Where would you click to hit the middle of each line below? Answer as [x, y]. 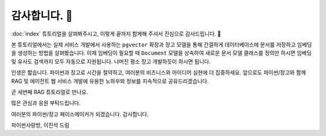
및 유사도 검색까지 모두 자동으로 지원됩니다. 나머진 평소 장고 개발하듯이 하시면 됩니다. [111, 61]
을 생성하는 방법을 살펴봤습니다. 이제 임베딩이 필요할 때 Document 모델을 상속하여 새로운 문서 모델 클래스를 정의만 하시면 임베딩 [161, 53]
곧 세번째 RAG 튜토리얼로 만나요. [50, 92]
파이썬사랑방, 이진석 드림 [40, 125]
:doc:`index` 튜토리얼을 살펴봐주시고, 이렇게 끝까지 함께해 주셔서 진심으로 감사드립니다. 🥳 [116, 34]
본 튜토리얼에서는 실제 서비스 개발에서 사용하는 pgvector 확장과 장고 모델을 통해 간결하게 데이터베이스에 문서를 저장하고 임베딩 [161, 45]
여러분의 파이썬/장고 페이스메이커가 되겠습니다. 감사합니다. [80, 114]
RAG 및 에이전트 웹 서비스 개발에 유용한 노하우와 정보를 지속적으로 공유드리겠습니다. [110, 81]
